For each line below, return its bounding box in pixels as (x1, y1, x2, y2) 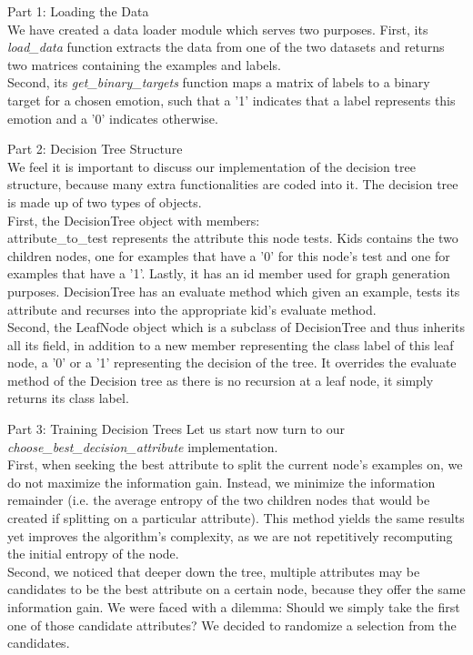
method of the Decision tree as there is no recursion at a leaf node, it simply (7, 370, 434, 389)
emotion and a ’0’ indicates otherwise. (7, 108, 218, 127)
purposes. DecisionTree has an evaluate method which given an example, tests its (7, 281, 460, 300)
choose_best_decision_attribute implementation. (7, 437, 278, 456)
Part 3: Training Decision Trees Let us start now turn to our (7, 419, 345, 438)
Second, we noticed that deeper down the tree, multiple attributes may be (7, 561, 420, 580)
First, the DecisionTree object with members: (7, 210, 260, 229)
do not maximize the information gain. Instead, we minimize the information (7, 472, 436, 491)
